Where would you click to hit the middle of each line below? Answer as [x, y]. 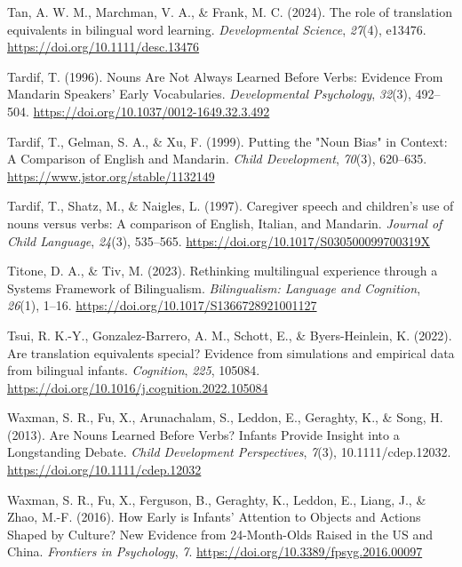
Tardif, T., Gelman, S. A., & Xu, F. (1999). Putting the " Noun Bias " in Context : [227, 141]
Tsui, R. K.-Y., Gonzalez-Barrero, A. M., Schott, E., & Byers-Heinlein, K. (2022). [230, 335]
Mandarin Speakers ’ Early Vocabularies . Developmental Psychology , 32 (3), [209, 94]
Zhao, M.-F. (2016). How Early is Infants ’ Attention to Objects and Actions [214, 517]
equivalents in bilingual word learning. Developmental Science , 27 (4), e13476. [217, 29]
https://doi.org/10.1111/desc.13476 [104, 47]
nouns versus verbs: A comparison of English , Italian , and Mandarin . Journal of [225, 223]
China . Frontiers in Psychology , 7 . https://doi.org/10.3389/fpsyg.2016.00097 [215, 551]
